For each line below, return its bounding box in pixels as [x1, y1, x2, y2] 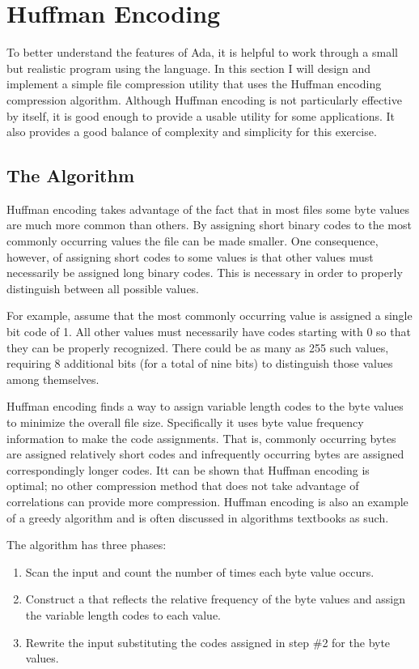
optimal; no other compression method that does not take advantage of [6, 477, 359, 494]
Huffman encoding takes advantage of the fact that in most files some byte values [6, 200, 410, 217]
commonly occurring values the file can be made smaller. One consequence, [6, 232, 379, 249]
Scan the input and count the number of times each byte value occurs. [25, 563, 375, 580]
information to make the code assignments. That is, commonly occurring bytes [6, 429, 396, 446]
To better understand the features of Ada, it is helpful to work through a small [6, 44, 398, 61]
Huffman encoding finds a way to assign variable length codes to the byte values [6, 398, 404, 415]
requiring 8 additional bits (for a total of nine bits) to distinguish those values [6, 355, 393, 372]
